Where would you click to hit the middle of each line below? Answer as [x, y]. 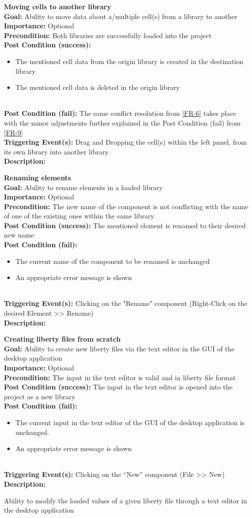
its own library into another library [56, 151]
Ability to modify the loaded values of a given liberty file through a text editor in [126, 500]
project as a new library [40, 396]
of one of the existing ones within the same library [79, 216]
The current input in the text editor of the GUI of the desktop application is [130, 422]
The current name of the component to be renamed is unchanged [113, 261]
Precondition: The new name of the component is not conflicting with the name [126, 206]
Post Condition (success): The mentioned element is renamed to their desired [125, 225]
